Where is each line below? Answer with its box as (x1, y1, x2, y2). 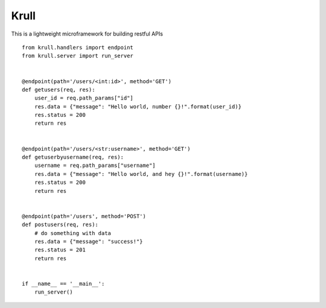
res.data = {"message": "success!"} (34, 238, 143, 245)
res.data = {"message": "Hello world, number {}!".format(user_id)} (34, 103, 241, 110)
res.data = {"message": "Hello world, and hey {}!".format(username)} (34, 171, 248, 177)
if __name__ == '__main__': (22, 280, 105, 287)
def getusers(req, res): (22, 86, 95, 93)
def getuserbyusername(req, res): (22, 154, 124, 161)
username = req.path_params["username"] (34, 162, 156, 169)
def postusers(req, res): (22, 221, 99, 228)
